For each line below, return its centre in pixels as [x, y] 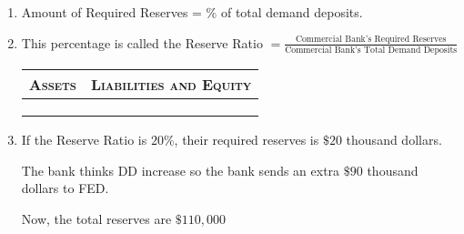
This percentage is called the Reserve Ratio [142, 42]
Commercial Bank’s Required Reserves [371, 40]
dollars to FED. [65, 188]
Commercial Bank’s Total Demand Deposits [371, 50]
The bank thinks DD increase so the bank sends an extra [181, 170]
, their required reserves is [247, 139]
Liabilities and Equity [171, 84]
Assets [52, 84]
